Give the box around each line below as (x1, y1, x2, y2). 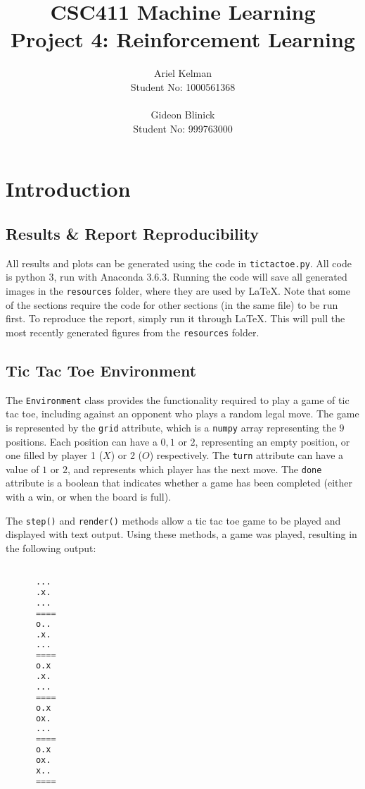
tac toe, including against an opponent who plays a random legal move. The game (6, 406, 359, 421)
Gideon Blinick (151, 107, 215, 122)
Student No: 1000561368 (130, 79, 236, 94)
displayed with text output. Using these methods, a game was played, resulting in (6, 527, 357, 542)
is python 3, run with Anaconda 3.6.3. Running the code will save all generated (6, 269, 347, 284)
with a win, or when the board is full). (6, 489, 172, 504)
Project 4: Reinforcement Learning (11, 25, 355, 54)
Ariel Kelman (153, 66, 212, 80)
